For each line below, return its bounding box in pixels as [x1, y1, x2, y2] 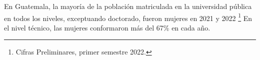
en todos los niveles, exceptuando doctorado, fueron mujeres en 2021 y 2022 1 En [4, 11, 252, 23]
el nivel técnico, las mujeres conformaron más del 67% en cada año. [4, 22, 210, 32]
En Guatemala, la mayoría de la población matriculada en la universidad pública [4, 1, 252, 11]
